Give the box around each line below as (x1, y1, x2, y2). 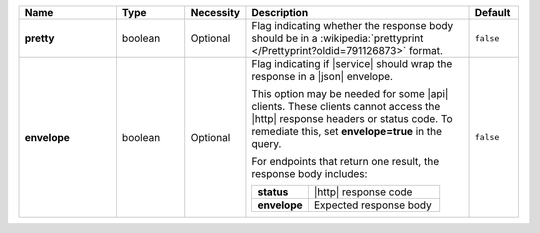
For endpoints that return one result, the (251, 155, 440, 168)
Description (251, 6, 309, 19)
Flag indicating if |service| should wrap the (251, 57, 453, 70)
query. (251, 137, 282, 150)
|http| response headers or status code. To (251, 112, 454, 125)
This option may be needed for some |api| (251, 87, 449, 100)
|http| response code (313, 185, 413, 199)
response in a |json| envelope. (251, 70, 394, 83)
